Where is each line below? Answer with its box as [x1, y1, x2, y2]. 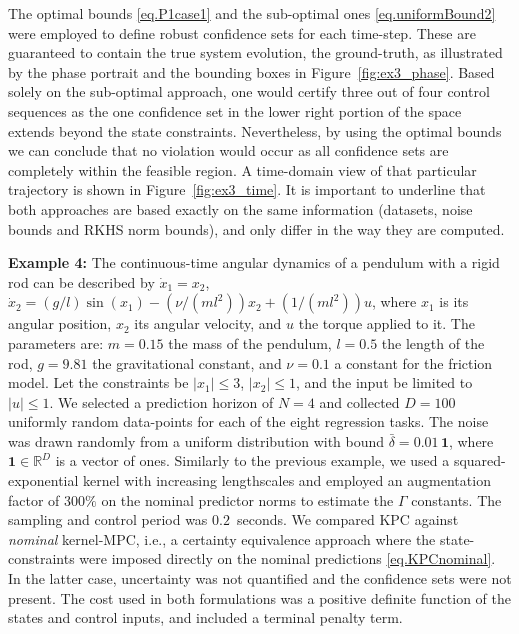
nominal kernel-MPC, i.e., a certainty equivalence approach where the [8, 528, 436, 549]
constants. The [411, 489, 502, 510]
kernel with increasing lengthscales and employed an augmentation [83, 470, 491, 491]
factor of [8, 489, 60, 510]
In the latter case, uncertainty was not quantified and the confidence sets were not [8, 568, 512, 589]
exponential [8, 470, 79, 491]
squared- [453, 450, 506, 471]
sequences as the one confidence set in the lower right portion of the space [8, 100, 462, 121]
